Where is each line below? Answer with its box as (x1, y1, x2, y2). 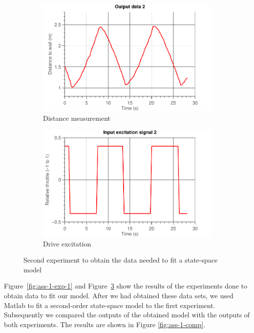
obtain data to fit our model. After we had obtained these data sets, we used (4, 290, 233, 300)
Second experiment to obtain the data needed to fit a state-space (23, 255, 218, 265)
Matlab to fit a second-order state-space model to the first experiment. (4, 300, 215, 310)
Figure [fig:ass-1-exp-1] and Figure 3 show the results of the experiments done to (4, 281, 248, 291)
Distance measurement (43, 112, 111, 123)
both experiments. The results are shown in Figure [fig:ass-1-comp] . (4, 319, 206, 329)
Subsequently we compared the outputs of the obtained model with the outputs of (4, 310, 250, 320)
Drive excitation (43, 238, 91, 248)
